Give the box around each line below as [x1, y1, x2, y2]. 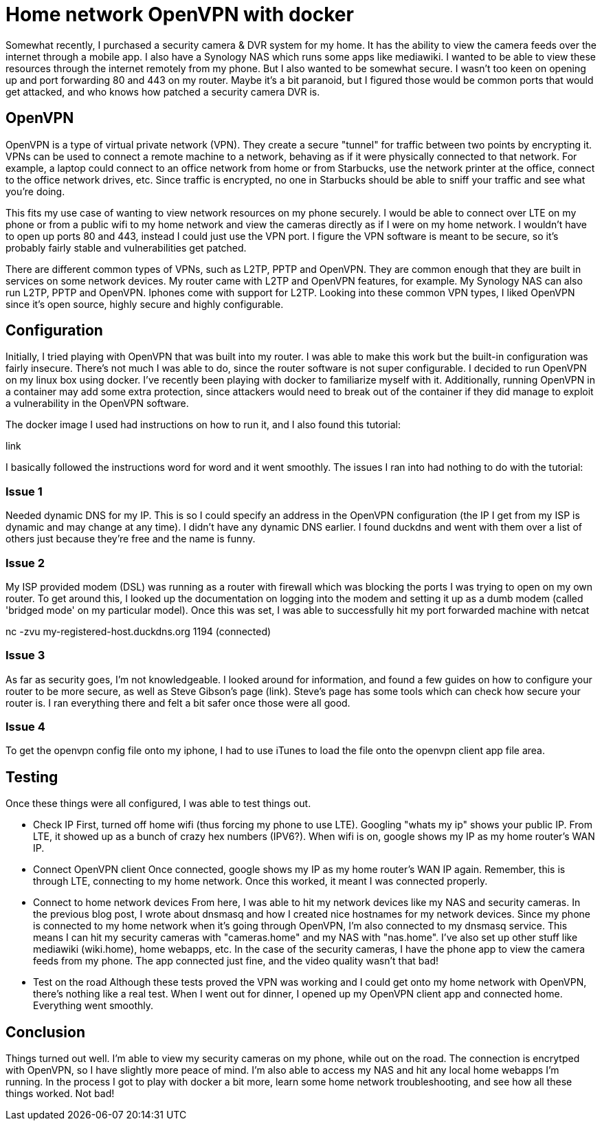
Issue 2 [5, 555, 45, 570]
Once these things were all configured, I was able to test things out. [5, 797, 311, 810]
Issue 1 [5, 484, 43, 498]
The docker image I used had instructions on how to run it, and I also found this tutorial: [5, 419, 401, 431]
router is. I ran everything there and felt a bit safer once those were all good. [5, 696, 350, 709]
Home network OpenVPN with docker [5, 3, 354, 26]
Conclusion [5, 1023, 86, 1041]
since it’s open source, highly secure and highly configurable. [5, 298, 284, 310]
